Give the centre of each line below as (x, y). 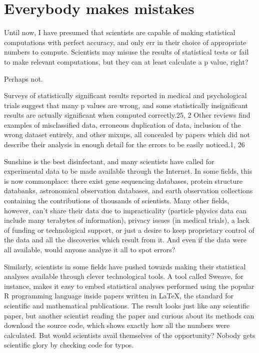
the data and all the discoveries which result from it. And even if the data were (125, 240)
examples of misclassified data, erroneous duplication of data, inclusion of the (122, 124)
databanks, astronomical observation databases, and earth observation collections (128, 191)
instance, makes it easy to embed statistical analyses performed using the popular (129, 286)
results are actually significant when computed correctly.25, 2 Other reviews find (127, 115)
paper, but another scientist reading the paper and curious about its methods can (129, 315)
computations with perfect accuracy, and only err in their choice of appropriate (125, 42)
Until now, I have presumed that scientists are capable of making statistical (120, 32)
